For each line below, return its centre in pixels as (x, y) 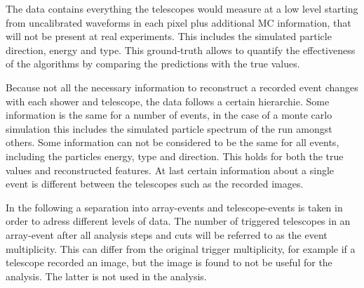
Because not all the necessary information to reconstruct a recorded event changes (182, 87)
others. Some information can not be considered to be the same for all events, (173, 142)
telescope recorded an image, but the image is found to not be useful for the (169, 262)
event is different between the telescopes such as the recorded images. (155, 184)
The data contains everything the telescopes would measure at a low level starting (182, 8)
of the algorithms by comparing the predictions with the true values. (153, 64)
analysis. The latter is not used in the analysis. (106, 276)
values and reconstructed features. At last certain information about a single (170, 170)
